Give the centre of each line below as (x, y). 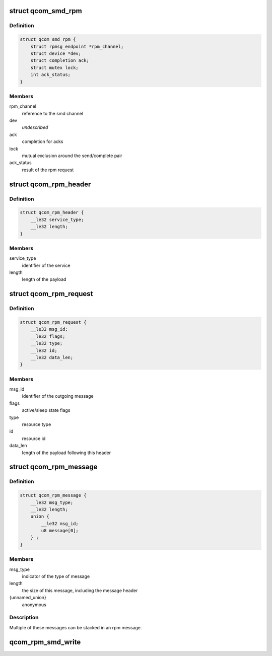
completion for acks (43, 141)
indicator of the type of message (56, 576)
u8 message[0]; (60, 531)
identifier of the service (46, 265)
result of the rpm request (48, 170)
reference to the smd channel (52, 113)
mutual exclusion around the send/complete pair (72, 156)
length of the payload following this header (66, 453)
